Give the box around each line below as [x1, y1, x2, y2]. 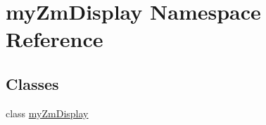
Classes [6, 72, 59, 94]
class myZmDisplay [6, 105, 89, 120]
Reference [6, 25, 103, 53]
